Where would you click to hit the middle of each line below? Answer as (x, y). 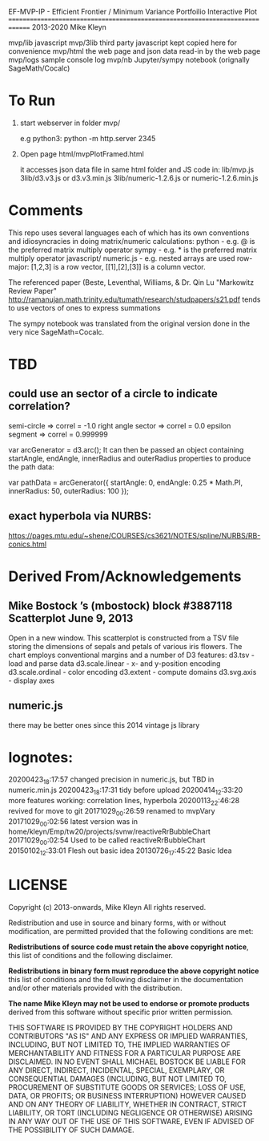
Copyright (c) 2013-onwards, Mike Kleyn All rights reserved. (107, 907)
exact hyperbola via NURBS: (80, 516)
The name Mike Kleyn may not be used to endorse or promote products (129, 1003)
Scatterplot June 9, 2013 (71, 618)
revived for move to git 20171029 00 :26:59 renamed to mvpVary (112, 812)
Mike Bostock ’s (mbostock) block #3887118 (120, 606)
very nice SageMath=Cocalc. (56, 331)
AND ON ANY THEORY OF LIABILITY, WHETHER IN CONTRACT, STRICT (128, 1104)
